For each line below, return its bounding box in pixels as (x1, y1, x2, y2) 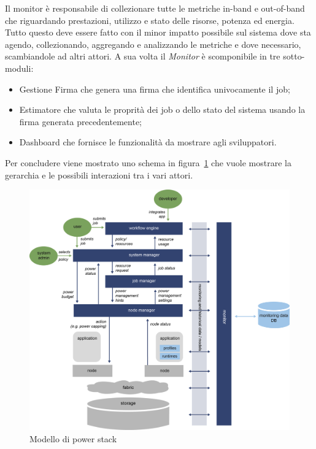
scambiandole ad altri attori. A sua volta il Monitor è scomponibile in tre (5, 50, 280, 63)
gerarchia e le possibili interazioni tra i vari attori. (5, 168, 193, 181)
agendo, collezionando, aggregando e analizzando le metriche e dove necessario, (5, 37, 301, 50)
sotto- (283, 50, 305, 63)
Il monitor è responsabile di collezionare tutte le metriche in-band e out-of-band (5, 2, 305, 14)
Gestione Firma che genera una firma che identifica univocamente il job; (19, 82, 290, 95)
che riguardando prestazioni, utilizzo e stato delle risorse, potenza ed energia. (5, 13, 295, 26)
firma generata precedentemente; (19, 115, 142, 128)
